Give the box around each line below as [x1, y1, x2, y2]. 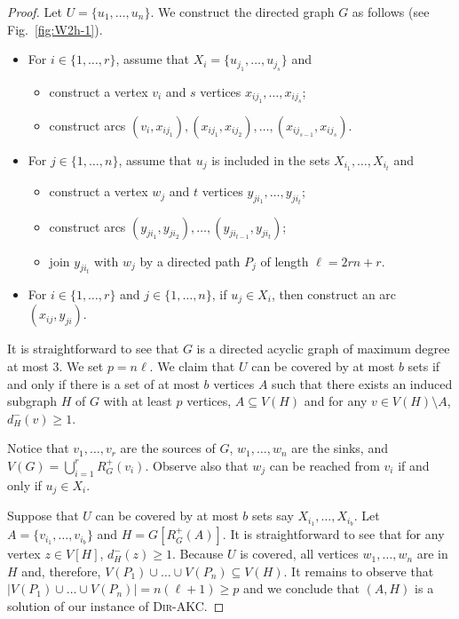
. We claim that [149, 357, 235, 376]
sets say [251, 506, 294, 525]
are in [416, 544, 448, 563]
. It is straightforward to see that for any [222, 525, 445, 544]
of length [260, 251, 309, 270]
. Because [171, 544, 224, 563]
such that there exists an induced [272, 374, 453, 393]
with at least [103, 392, 172, 410]
